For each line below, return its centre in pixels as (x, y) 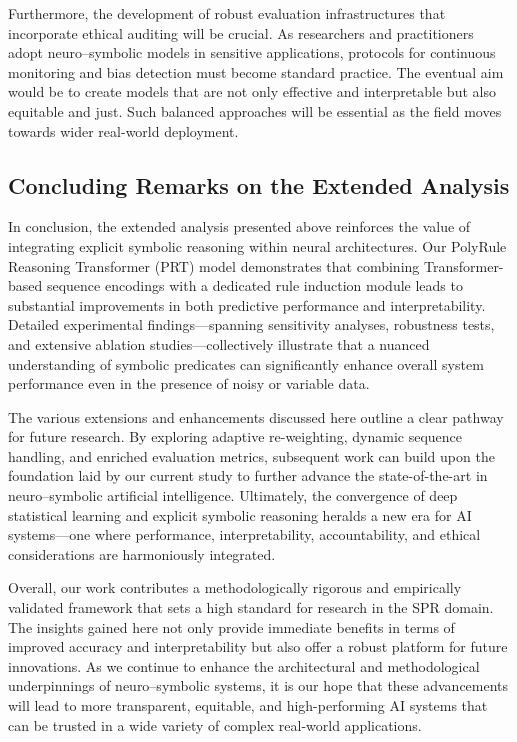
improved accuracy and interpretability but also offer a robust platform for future (258, 646)
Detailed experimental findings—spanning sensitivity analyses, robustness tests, (251, 324)
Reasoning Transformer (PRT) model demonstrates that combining (214, 265)
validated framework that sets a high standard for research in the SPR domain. (251, 607)
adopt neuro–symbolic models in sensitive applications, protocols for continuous (252, 52)
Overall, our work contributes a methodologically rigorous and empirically (235, 587)
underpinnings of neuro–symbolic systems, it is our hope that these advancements (258, 685)
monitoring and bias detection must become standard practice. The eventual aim (256, 71)
